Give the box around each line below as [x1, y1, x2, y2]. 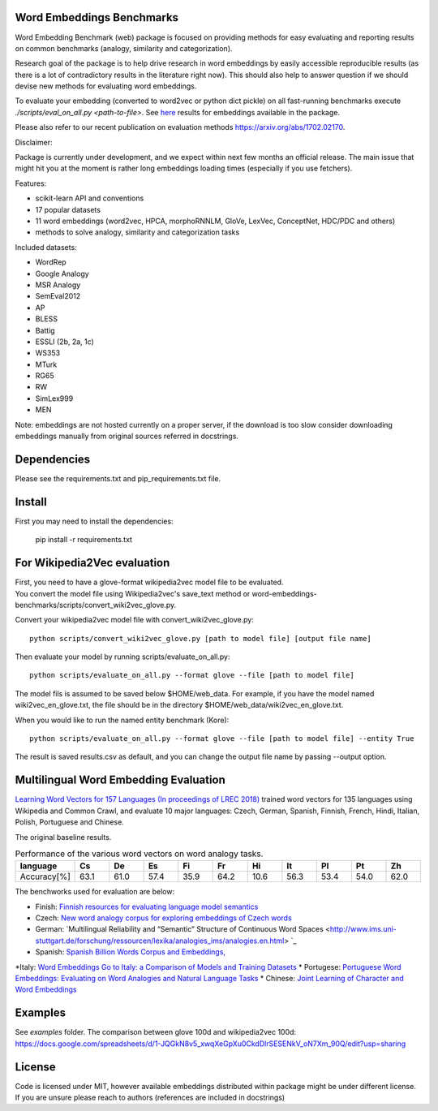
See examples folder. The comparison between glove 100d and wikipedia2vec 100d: [15, 1027, 296, 1037]
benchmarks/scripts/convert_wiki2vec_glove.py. [15, 600, 177, 609]
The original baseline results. [15, 832, 112, 842]
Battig [35, 325, 56, 335]
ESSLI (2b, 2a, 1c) [35, 337, 95, 347]
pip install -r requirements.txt [35, 535, 133, 545]
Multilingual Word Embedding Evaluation [15, 773, 226, 787]
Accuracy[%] [19, 871, 71, 882]
